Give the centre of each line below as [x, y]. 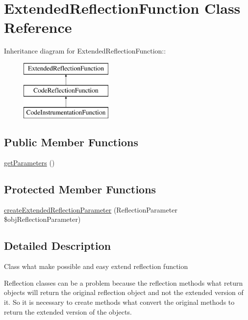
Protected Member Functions [80, 189]
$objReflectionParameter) [42, 219]
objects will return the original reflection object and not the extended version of [124, 292]
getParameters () [29, 163]
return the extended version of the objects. [68, 311]
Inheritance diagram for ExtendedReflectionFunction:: [85, 51]
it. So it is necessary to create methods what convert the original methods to [119, 302]
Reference [38, 27]
